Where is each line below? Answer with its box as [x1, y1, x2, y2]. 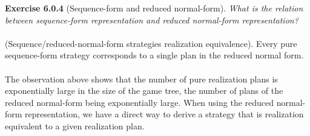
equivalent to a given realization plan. [5, 119, 145, 132]
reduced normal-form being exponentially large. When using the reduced [5, 96, 274, 108]
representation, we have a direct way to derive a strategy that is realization [25, 108, 304, 120]
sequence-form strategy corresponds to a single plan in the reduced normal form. [5, 49, 304, 61]
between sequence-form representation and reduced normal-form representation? [5, 13, 298, 26]
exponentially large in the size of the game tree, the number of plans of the [5, 84, 283, 97]
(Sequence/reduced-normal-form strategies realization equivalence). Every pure [5, 37, 297, 49]
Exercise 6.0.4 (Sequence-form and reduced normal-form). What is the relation [5, 2, 303, 14]
